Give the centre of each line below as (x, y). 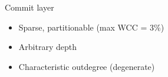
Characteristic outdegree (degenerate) (87, 66)
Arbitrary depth (47, 47)
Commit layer (29, 7)
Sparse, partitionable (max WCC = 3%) (91, 27)
